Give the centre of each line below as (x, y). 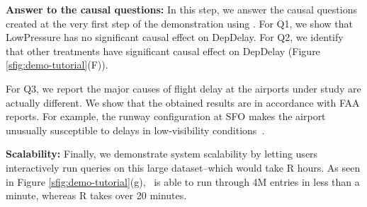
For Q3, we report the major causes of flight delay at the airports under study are (183, 88)
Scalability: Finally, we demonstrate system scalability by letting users (162, 154)
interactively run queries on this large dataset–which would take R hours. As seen (183, 167)
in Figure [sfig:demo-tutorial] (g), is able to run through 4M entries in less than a (183, 181)
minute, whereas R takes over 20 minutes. (96, 195)
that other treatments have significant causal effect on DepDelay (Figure (163, 51)
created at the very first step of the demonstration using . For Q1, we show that (179, 23)
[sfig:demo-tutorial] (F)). (57, 65)
